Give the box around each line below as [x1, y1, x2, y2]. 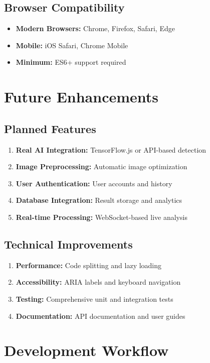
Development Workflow [4, 340, 169, 360]
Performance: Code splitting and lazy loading [16, 260, 162, 270]
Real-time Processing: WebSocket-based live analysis [16, 211, 187, 222]
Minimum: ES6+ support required [16, 57, 126, 67]
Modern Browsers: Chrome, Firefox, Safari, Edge [16, 23, 175, 34]
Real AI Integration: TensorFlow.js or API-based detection [16, 144, 206, 155]
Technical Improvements [4, 236, 133, 252]
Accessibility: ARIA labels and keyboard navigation [16, 277, 181, 287]
